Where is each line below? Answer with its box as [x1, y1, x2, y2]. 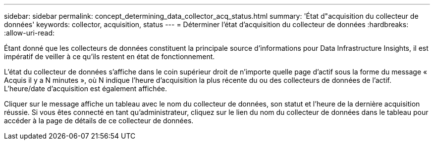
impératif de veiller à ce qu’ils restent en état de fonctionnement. [4, 52, 215, 61]
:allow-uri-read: [4, 29, 55, 37]
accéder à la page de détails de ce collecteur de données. [4, 116, 194, 125]
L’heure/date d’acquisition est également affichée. [4, 84, 167, 93]
